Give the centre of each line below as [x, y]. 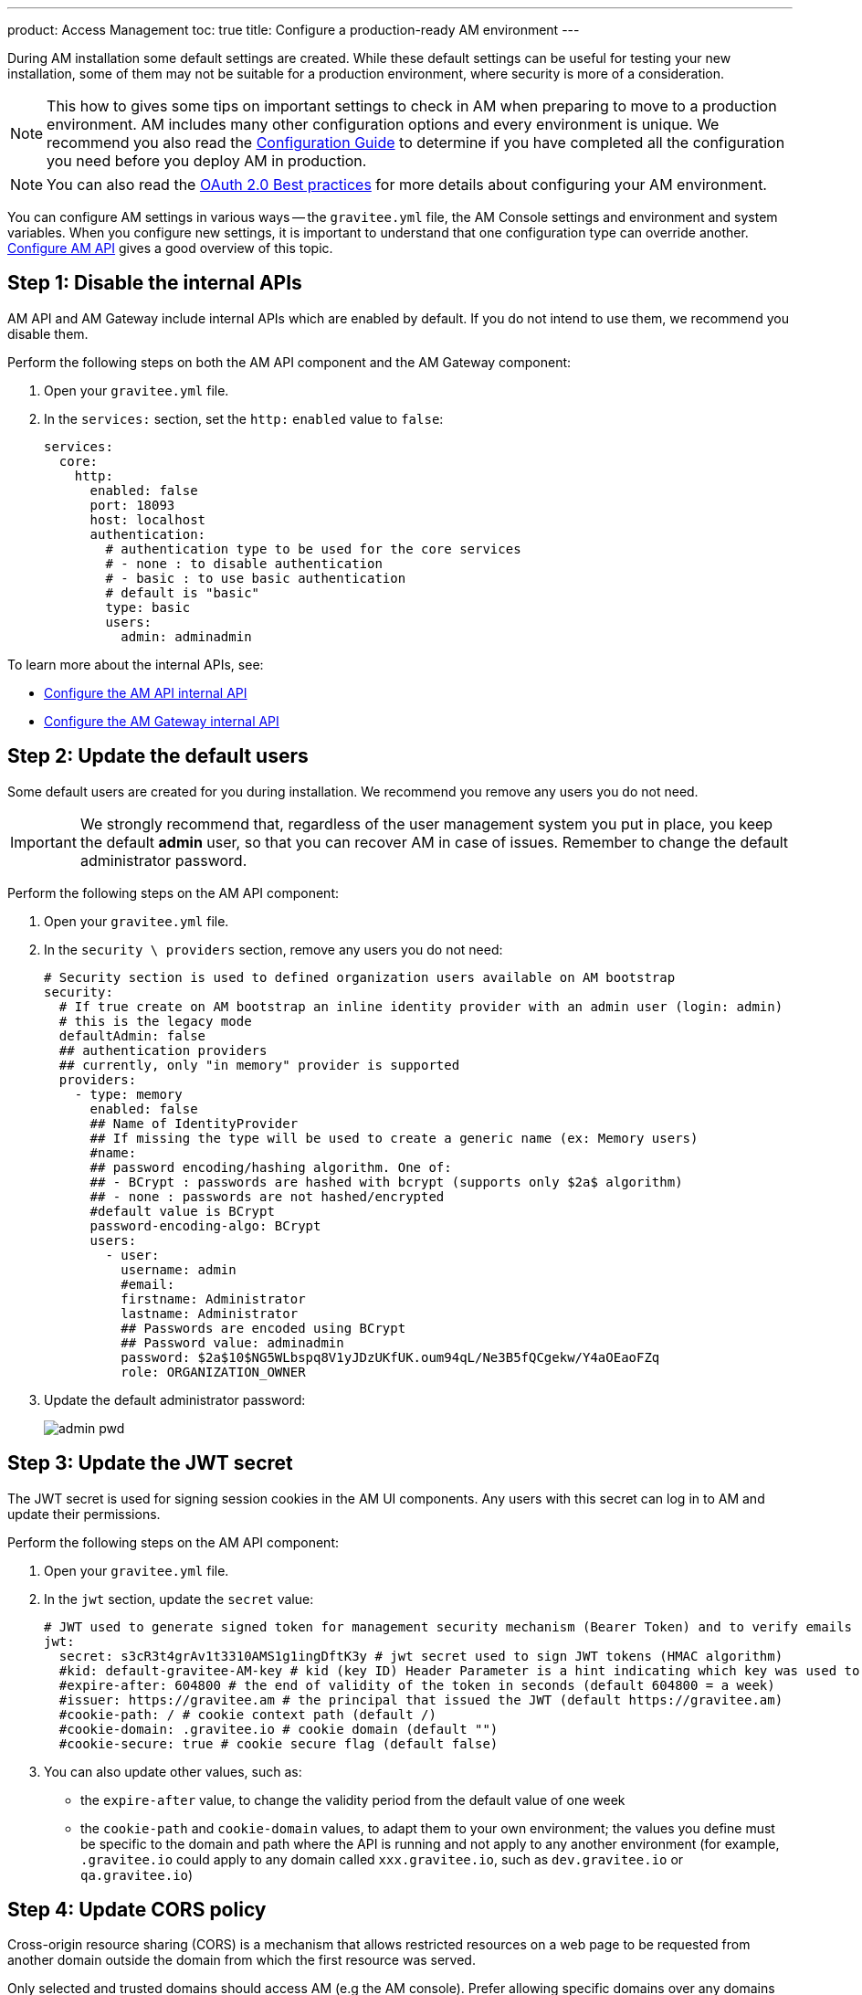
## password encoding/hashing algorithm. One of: [271, 1167]
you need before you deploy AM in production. [207, 161]
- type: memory [128, 1094]
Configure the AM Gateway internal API [162, 721]
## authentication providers [163, 1050]
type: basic [148, 607]
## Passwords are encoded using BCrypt [263, 1328]
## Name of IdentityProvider [194, 1123]
